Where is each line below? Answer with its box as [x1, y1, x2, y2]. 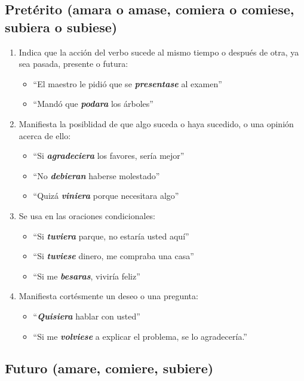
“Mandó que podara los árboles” [33, 97, 153, 110]
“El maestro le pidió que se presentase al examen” [33, 77, 222, 90]
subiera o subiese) [5, 17, 118, 36]
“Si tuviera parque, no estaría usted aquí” [33, 229, 189, 242]
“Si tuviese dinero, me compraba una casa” [33, 250, 194, 262]
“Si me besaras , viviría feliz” [33, 269, 140, 282]
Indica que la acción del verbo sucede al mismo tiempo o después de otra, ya [19, 45, 299, 58]
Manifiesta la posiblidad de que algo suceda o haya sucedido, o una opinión [19, 117, 294, 130]
